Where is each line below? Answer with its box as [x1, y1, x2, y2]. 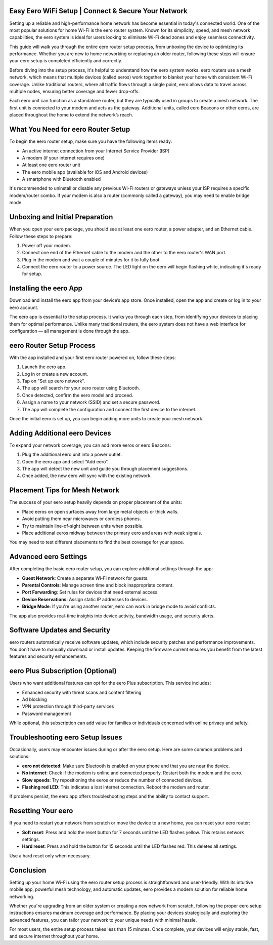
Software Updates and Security [9, 626, 111, 635]
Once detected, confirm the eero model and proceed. [22, 392, 133, 398]
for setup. [22, 271, 42, 277]
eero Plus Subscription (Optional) [9, 666, 117, 676]
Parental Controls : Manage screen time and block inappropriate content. [22, 582, 174, 588]
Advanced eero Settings [9, 553, 87, 561]
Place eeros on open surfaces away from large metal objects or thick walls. [22, 508, 179, 515]
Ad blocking [22, 696, 48, 702]
